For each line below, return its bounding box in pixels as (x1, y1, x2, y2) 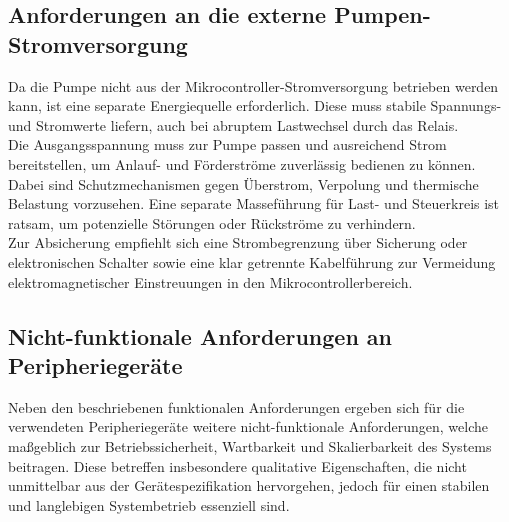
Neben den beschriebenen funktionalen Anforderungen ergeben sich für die (8, 396, 465, 417)
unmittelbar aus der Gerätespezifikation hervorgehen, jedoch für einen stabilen (8, 475, 490, 496)
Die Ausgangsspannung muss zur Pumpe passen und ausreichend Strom (8, 134, 447, 155)
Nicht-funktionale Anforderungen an (8, 320, 393, 351)
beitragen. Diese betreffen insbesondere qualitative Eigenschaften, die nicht (8, 455, 467, 476)
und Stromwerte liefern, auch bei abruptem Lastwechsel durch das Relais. (8, 114, 459, 135)
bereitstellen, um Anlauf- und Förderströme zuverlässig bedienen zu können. (8, 153, 476, 174)
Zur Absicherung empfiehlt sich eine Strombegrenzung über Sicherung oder (8, 232, 468, 253)
